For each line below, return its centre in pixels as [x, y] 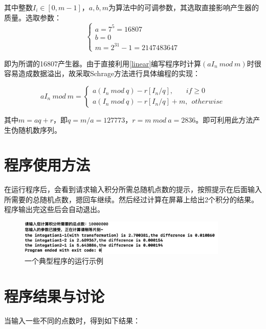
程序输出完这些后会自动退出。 [54, 209]
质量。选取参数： [33, 17]
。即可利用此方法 [224, 119]
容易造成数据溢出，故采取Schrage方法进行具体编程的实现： [102, 73]
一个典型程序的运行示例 [64, 261]
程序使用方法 [47, 165]
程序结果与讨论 [54, 296]
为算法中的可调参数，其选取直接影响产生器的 [183, 7]
